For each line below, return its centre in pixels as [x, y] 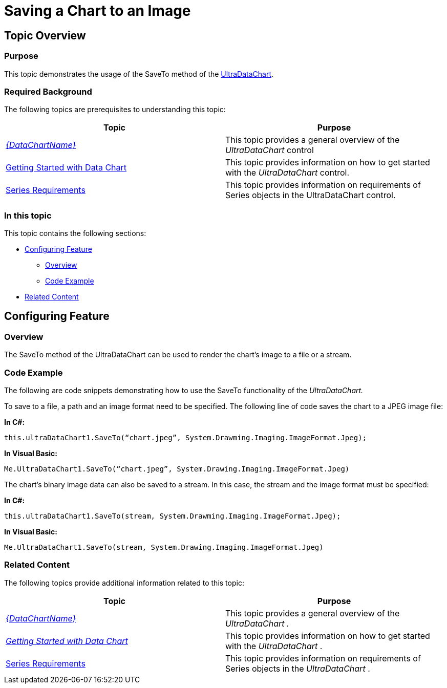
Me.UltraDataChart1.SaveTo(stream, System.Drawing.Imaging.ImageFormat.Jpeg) [164, 547]
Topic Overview [45, 35]
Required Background [48, 91]
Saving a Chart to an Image [98, 11]
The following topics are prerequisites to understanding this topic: [115, 110]
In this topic [28, 215]
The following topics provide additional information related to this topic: [124, 583]
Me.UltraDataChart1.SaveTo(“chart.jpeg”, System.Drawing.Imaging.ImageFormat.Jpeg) [177, 469]
